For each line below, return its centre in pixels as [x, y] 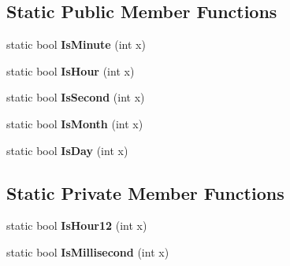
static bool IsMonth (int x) [75, 123]
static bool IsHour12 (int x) [77, 225]
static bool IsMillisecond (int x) [88, 251]
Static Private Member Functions [145, 192]
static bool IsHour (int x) [71, 70]
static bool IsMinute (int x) [76, 44]
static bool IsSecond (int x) [76, 97]
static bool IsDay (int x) [67, 150]
